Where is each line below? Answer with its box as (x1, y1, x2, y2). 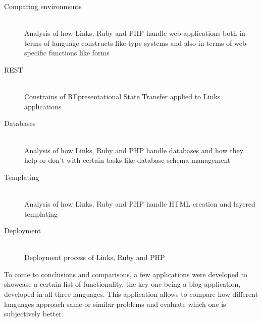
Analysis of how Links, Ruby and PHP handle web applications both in (24, 28, 245, 38)
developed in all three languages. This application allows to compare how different (4, 289, 258, 299)
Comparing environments (4, 1, 82, 11)
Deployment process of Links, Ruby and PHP (24, 252, 165, 263)
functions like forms (48, 47, 110, 58)
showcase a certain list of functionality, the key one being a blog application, (4, 279, 241, 289)
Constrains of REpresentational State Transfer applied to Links (24, 91, 221, 102)
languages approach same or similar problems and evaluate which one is (4, 298, 226, 309)
